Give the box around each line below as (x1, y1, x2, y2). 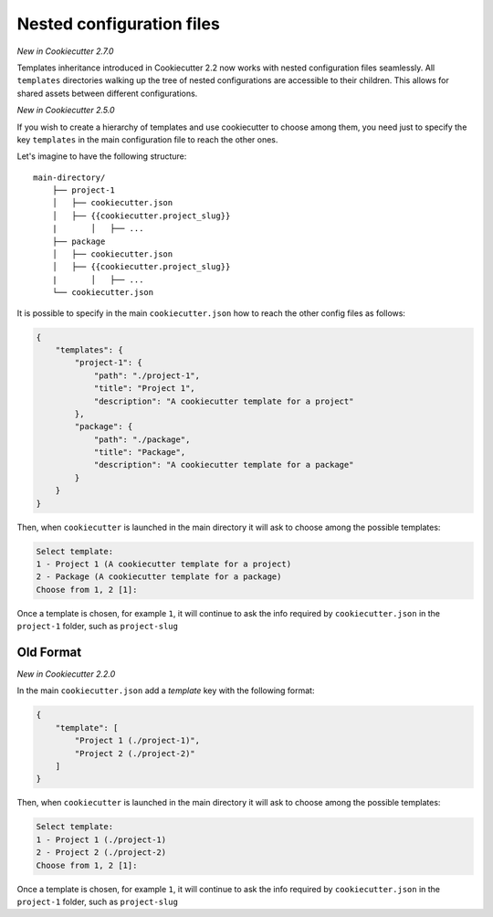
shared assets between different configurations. (16, 88, 198, 99)
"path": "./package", (93, 434, 191, 445)
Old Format (16, 644, 82, 659)
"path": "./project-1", (93, 370, 201, 381)
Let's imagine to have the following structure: (16, 151, 187, 162)
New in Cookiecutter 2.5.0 (16, 105, 115, 116)
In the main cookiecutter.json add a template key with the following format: (16, 685, 315, 696)
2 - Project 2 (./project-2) (36, 848, 167, 858)
